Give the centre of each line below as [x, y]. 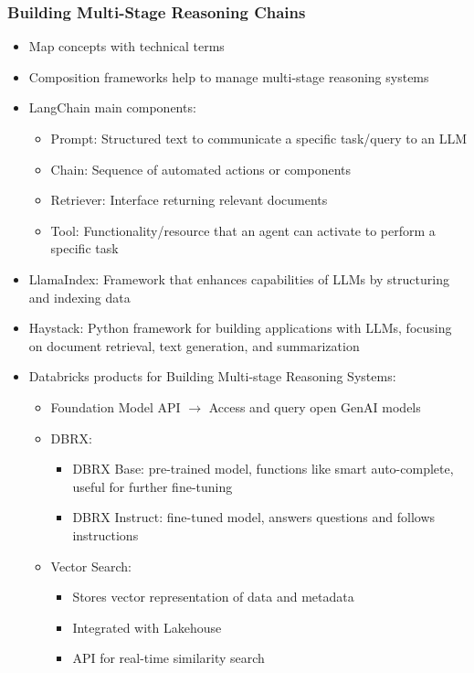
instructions [105, 534]
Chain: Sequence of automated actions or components [201, 169]
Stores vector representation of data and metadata [213, 597]
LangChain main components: [112, 107]
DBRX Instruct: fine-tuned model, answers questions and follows [254, 517]
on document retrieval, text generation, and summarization [194, 345]
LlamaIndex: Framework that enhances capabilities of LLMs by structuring [239, 278]
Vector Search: [91, 566]
